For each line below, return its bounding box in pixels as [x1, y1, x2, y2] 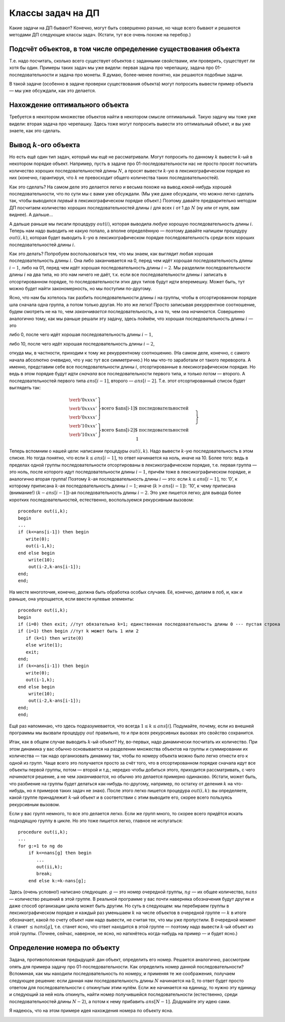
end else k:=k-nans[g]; [28, 878, 87, 883]
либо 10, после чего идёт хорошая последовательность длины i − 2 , [9, 341, 155, 346]
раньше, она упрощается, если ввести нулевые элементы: [9, 596, 134, 601]
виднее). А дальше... [9, 212, 53, 218]
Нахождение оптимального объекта [9, 101, 129, 109]
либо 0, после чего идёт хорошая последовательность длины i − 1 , [9, 332, 153, 338]
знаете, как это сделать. [9, 128, 62, 134]
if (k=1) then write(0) [25, 635, 84, 641]
